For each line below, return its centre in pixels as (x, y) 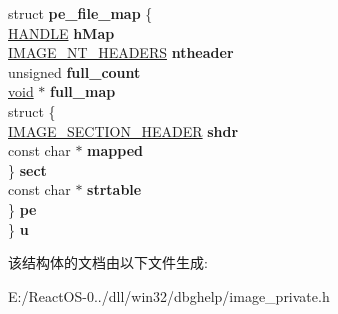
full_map (83, 91)
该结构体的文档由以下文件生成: (108, 262)
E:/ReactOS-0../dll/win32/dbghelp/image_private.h (169, 295)
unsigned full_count (74, 71)
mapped (115, 150)
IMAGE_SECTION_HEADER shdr (123, 130)
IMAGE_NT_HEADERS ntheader (121, 52)
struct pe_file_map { (80, 13)
